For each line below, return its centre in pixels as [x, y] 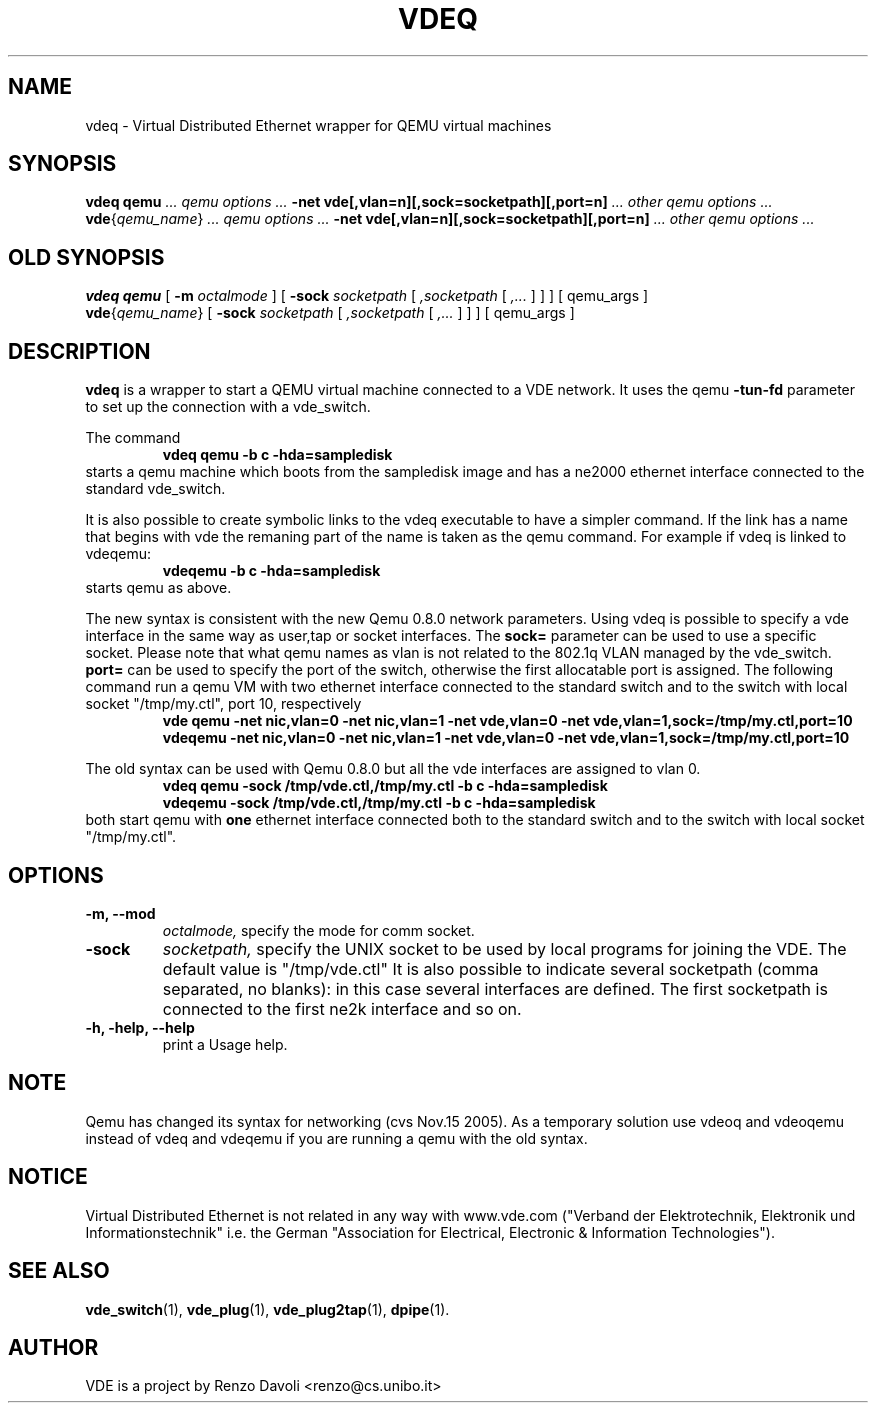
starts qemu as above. [158, 588]
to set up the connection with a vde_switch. [228, 407]
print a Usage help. [225, 1044]
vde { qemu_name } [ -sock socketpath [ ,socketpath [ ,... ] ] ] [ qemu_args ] [330, 313]
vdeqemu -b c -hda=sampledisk [271, 571]
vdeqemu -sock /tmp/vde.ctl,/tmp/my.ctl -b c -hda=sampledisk [379, 803]
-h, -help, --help [140, 1027]
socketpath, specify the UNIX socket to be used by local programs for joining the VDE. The [504, 948]
